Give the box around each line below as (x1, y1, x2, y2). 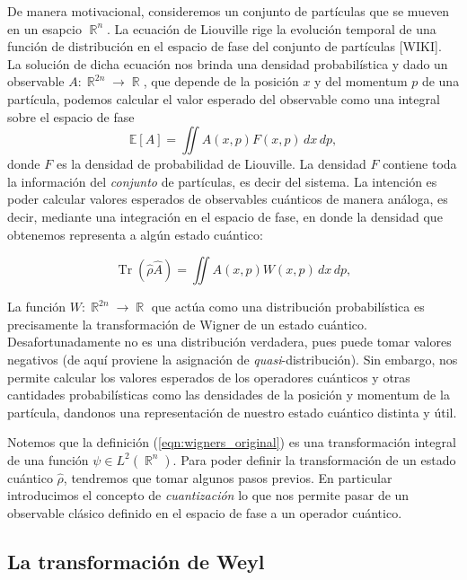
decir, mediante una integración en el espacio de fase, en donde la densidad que (7, 207, 443, 225)
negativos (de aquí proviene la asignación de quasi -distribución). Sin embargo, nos (7, 349, 458, 368)
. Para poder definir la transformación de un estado (172, 450, 456, 469)
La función (7, 297, 66, 316)
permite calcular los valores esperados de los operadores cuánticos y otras (7, 367, 410, 386)
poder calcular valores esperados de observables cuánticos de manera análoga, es (7, 189, 448, 208)
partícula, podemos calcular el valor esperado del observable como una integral (7, 89, 440, 108)
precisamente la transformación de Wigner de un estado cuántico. (7, 314, 367, 333)
